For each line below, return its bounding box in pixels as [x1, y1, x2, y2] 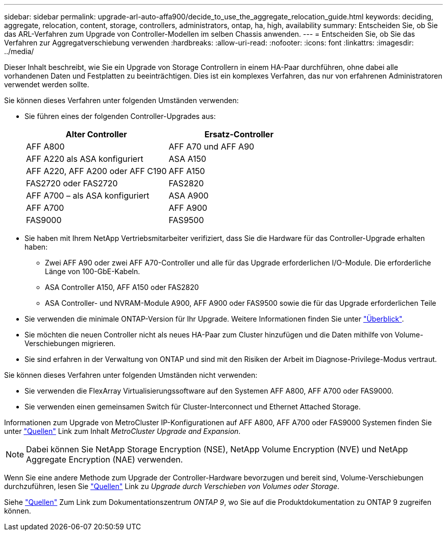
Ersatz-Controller [204, 129, 274, 139]
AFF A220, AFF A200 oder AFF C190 [26, 166, 167, 176]
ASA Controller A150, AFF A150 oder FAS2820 [45, 283, 199, 291]
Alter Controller [65, 129, 127, 139]
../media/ [4, 47, 34, 56]
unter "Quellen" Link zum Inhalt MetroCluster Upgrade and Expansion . [4, 427, 241, 435]
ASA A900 [168, 190, 209, 201]
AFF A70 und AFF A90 [168, 141, 255, 152]
